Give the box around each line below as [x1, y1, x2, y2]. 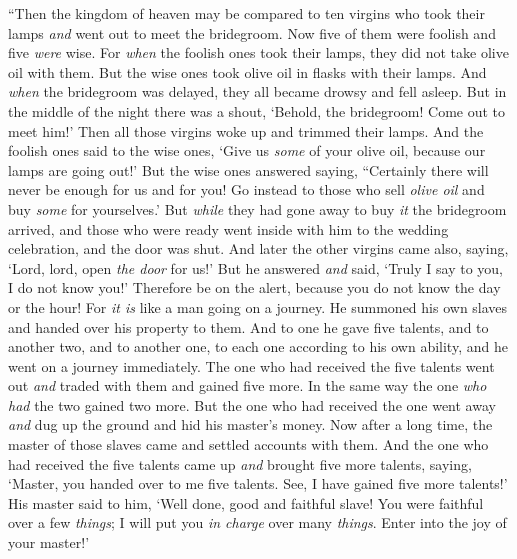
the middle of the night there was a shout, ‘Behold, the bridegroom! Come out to [8, 100, 506, 121]
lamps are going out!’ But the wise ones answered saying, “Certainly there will [8, 159, 489, 180]
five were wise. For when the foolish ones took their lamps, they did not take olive [8, 42, 509, 63]
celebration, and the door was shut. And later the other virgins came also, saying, [8, 238, 509, 259]
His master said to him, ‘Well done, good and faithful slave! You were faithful [8, 492, 484, 513]
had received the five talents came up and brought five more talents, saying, [8, 453, 472, 474]
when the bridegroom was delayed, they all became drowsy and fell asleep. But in [8, 81, 507, 102]
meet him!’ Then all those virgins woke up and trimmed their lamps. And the [8, 120, 484, 141]
